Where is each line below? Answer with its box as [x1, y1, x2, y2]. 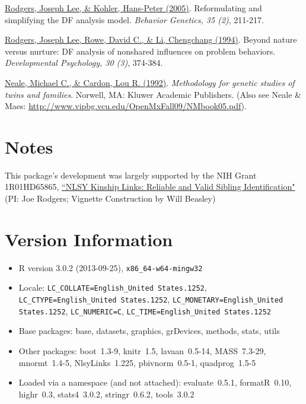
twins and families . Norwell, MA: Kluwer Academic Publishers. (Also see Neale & [5, 88, 301, 100]
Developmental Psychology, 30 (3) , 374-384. [5, 56, 163, 69]
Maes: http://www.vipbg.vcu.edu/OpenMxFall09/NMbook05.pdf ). [5, 100, 247, 112]
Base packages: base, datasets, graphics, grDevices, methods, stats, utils [18, 325, 280, 337]
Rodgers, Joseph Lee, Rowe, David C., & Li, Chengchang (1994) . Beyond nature [5, 33, 297, 46]
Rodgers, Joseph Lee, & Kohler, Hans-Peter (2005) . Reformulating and [5, 2, 262, 14]
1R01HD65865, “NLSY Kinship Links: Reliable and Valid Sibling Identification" [5, 180, 295, 193]
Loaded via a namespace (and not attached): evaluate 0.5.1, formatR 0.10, [18, 376, 292, 389]
